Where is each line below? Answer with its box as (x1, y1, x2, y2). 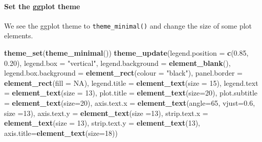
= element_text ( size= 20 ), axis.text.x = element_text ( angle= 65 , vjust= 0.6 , (4, 98, 255, 108)
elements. (4, 30, 33, 41)
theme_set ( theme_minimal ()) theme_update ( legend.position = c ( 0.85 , (4, 48, 249, 58)
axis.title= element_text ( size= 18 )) (4, 127, 118, 138)
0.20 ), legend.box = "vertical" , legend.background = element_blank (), (4, 57, 231, 68)
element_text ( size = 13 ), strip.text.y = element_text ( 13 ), (4, 117, 201, 128)
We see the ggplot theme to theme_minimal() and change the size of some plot (4, 20, 252, 31)
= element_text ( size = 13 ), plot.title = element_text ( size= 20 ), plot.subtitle (4, 87, 258, 98)
